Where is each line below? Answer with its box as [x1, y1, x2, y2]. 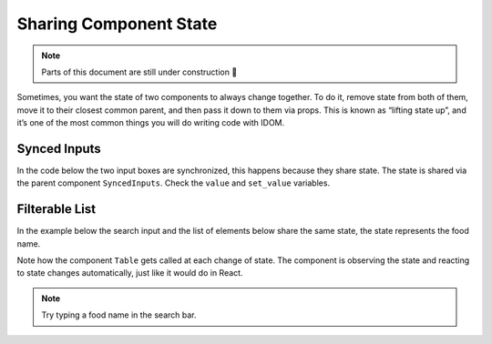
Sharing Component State [16, 14, 218, 34]
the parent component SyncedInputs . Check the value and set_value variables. [16, 177, 331, 188]
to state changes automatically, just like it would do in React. [16, 268, 243, 278]
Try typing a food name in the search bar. [41, 309, 197, 320]
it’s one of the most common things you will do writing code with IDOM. [16, 117, 285, 128]
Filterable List [16, 201, 96, 218]
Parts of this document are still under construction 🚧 [41, 66, 238, 77]
